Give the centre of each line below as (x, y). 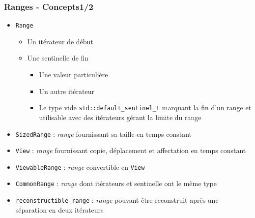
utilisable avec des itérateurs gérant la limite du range (120, 117)
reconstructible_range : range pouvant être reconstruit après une (117, 200)
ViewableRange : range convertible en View (80, 167)
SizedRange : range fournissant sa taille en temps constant (104, 134)
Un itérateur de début (60, 41)
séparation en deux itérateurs (59, 209)
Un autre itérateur (67, 91)
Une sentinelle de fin (58, 58)
